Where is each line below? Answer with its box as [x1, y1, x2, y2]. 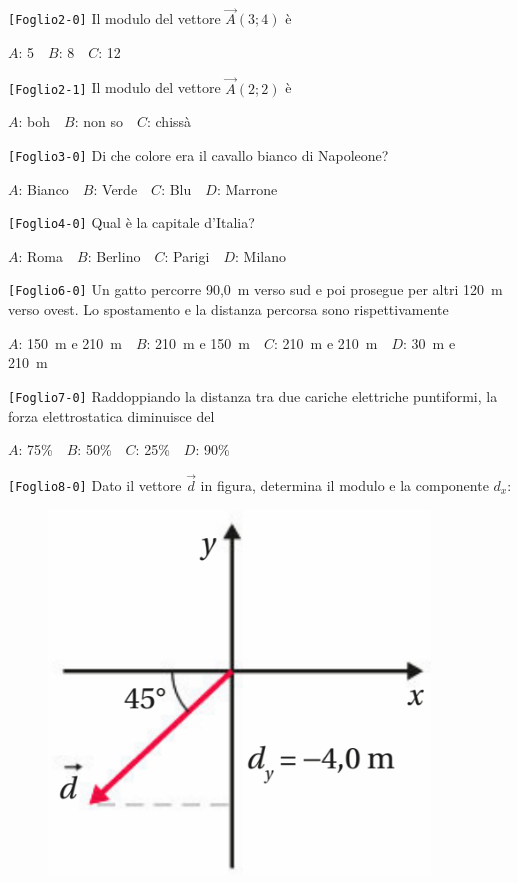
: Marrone [216, 178, 278, 199]
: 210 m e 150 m [146, 332, 250, 353]
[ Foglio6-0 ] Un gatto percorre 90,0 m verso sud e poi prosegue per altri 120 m [8, 279, 503, 300]
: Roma [18, 245, 64, 266]
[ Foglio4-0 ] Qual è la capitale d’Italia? [8, 212, 255, 233]
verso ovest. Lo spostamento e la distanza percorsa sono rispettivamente [8, 299, 449, 320]
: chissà [146, 111, 192, 132]
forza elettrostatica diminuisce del [8, 405, 215, 426]
